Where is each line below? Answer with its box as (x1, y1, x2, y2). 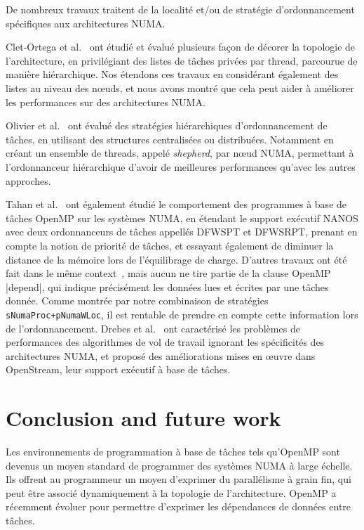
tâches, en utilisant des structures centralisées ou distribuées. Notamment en (6, 131, 334, 146)
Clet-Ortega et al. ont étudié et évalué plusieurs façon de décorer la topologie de (6, 39, 356, 54)
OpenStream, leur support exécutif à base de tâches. (6, 362, 231, 377)
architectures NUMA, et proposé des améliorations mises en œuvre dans (6, 348, 316, 363)
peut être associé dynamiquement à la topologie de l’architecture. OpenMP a (6, 485, 337, 500)
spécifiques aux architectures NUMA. (6, 15, 166, 30)
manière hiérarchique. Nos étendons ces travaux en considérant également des (6, 67, 339, 82)
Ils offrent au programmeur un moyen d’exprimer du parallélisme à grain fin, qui (6, 472, 351, 486)
